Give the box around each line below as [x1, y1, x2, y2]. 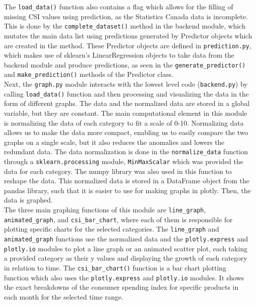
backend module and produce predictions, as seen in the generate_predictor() [4, 59, 246, 69]
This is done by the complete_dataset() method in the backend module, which [4, 21, 246, 31]
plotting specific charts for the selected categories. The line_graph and [4, 224, 220, 234]
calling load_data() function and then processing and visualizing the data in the [4, 88, 249, 99]
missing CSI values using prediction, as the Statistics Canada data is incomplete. [4, 11, 248, 21]
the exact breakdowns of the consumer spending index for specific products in [4, 282, 239, 292]
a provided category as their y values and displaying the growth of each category [4, 253, 247, 263]
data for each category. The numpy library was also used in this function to [4, 166, 232, 176]
